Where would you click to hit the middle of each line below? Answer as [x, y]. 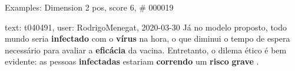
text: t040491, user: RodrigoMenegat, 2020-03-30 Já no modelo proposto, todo [146, 27]
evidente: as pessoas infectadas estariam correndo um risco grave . [132, 61]
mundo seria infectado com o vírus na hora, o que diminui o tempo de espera [147, 38]
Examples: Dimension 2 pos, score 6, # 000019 [89, 7]
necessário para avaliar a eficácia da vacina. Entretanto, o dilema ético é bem [146, 50]
